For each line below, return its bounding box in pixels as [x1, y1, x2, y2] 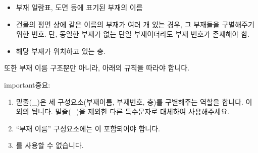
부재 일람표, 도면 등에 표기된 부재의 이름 [16, 2, 143, 12]
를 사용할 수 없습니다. [16, 140, 84, 150]
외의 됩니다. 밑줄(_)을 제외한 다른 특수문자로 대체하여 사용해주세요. [16, 106, 230, 117]
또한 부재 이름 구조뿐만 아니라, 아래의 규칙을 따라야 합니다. [4, 62, 190, 73]
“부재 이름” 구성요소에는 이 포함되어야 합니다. [16, 123, 160, 133]
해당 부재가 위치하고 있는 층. [16, 45, 106, 56]
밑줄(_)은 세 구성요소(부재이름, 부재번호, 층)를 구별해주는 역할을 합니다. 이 [16, 96, 252, 107]
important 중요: [4, 79, 50, 90]
